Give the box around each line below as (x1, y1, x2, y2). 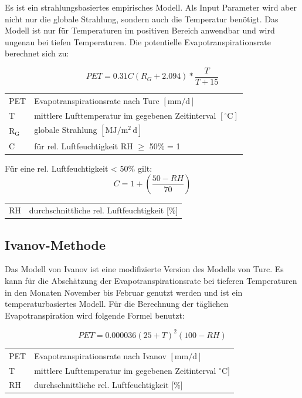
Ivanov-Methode (5, 235, 106, 253)
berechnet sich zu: (5, 47, 69, 59)
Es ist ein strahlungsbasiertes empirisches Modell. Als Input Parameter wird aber (5, 1, 297, 13)
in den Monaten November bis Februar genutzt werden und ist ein (5, 286, 243, 298)
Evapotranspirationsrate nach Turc (34, 94, 160, 106)
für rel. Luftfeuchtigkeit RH (34, 139, 133, 152)
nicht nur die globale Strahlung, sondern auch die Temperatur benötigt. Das (5, 12, 279, 25)
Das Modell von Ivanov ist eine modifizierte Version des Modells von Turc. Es (5, 263, 284, 275)
